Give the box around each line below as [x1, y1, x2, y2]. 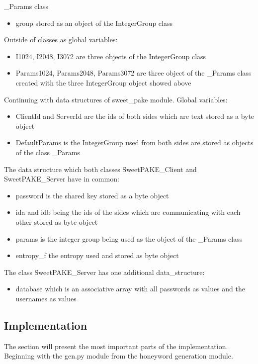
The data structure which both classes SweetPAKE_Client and [4, 164, 197, 174]
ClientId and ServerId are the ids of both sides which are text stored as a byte [15, 111, 255, 121]
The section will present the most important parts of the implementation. [4, 341, 228, 351]
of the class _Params [15, 147, 80, 157]
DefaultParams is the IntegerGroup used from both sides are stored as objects [15, 137, 254, 148]
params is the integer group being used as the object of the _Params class [15, 233, 243, 244]
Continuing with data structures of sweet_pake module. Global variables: [4, 94, 228, 104]
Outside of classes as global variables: [4, 34, 118, 45]
